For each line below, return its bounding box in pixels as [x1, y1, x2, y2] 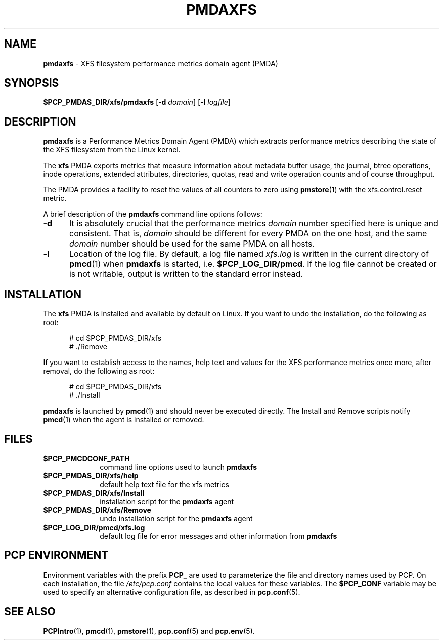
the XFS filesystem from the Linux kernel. [43, 145, 181, 154]
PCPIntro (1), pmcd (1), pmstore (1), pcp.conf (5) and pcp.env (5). [43, 626, 255, 635]
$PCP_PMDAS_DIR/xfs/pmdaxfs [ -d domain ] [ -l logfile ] [43, 98, 231, 107]
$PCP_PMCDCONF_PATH [43, 454, 130, 463]
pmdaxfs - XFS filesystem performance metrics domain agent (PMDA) [43, 59, 278, 68]
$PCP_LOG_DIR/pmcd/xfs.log [43, 522, 145, 532]
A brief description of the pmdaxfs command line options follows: [43, 210, 262, 219]
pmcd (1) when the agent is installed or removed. [43, 415, 204, 424]
